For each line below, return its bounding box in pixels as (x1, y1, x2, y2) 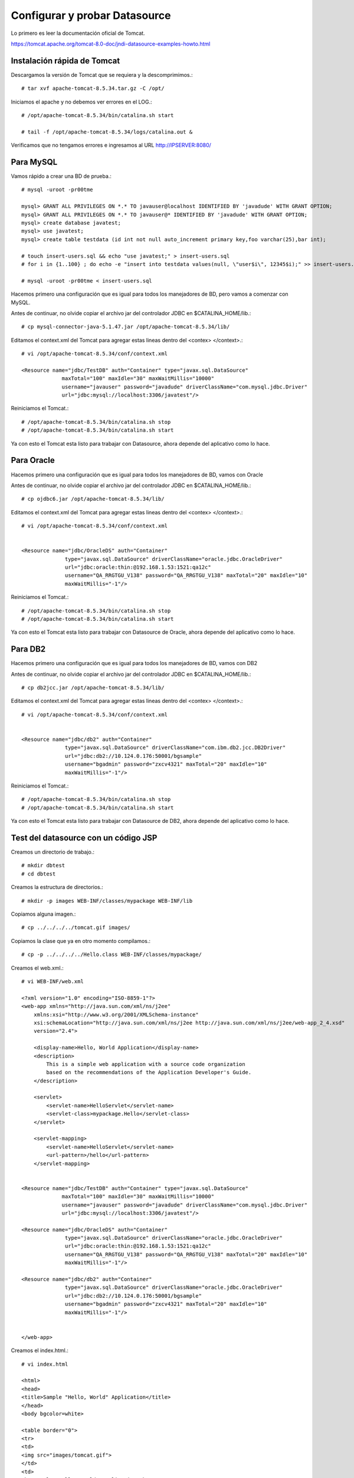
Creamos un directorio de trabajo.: (11, 848, 94, 855)
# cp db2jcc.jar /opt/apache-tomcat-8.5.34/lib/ (21, 685, 165, 691)
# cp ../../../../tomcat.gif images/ (21, 924, 131, 931)
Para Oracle (11, 455, 55, 465)
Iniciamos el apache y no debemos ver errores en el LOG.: (11, 98, 152, 105)
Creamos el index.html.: (11, 1347, 69, 1354)
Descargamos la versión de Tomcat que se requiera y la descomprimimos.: (11, 71, 193, 78)
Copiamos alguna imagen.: (11, 910, 76, 918)
